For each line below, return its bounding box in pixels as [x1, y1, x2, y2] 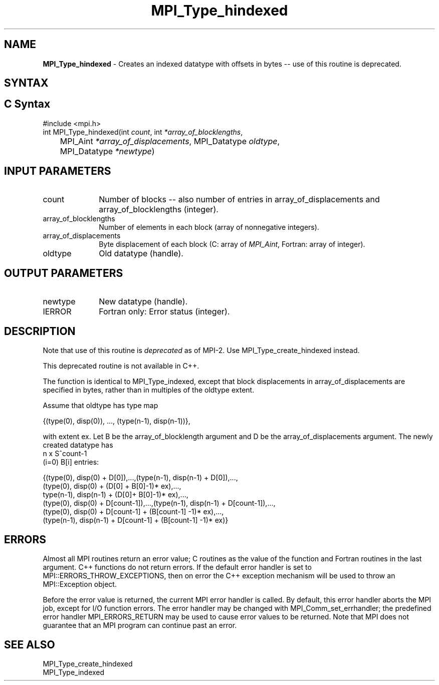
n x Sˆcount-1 [43, 449, 87, 458]
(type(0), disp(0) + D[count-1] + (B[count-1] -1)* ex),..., [43, 507, 224, 516]
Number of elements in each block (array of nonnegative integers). [99, 222, 319, 231]
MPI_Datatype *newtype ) [60, 146, 155, 156]
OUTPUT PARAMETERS [4, 267, 123, 280]
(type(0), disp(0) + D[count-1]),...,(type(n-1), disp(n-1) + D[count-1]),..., [43, 499, 276, 508]
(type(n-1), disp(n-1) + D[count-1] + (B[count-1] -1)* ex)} [43, 516, 229, 525]
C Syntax [4, 98, 51, 111]
